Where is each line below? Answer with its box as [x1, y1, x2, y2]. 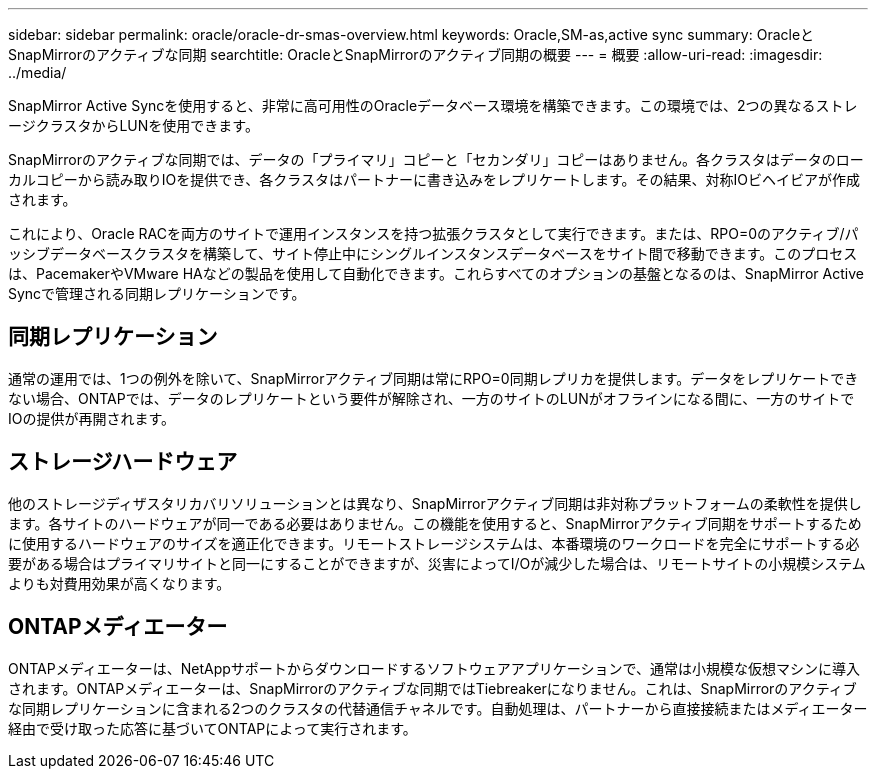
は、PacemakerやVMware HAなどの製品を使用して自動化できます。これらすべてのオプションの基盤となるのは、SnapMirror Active [8, 265, 864, 282]
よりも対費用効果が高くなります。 [8, 574, 231, 592]
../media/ [8, 64, 67, 81]
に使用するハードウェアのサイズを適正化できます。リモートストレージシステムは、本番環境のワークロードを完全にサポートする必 [8, 534, 860, 552]
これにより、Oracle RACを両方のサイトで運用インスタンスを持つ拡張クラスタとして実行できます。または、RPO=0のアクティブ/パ [8, 225, 859, 242]
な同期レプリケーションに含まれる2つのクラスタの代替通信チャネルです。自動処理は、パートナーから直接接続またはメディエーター [8, 699, 868, 717]
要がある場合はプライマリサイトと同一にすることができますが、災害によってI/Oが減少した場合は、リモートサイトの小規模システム [8, 554, 866, 572]
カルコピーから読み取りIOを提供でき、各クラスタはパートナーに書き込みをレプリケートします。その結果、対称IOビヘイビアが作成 [8, 171, 860, 188]
